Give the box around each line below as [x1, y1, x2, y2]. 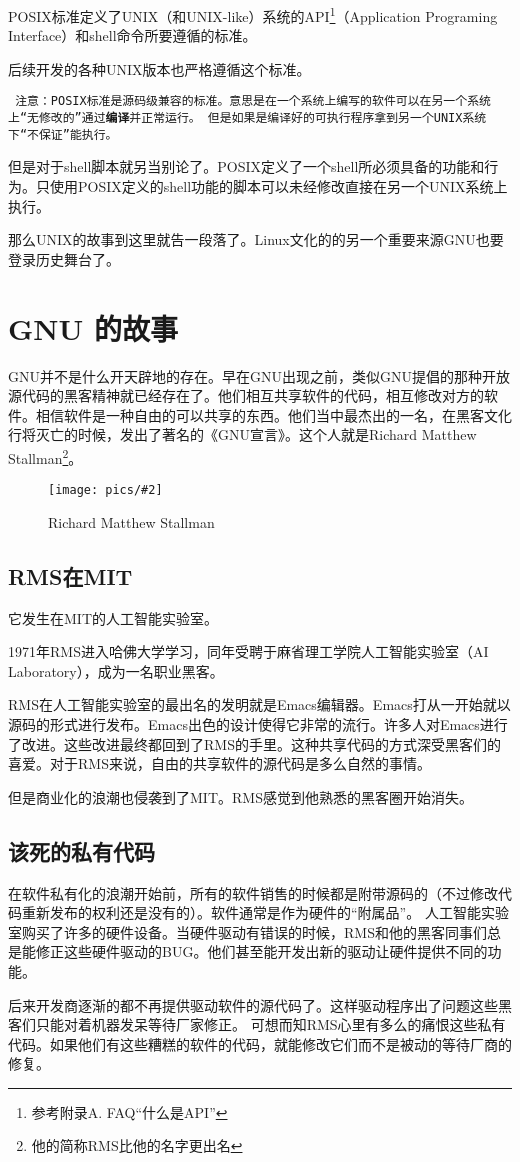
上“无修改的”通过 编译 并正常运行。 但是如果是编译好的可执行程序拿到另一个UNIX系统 [8, 111, 487, 126]
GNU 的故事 [8, 307, 179, 348]
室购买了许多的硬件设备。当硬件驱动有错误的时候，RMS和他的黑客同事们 [8, 921, 487, 942]
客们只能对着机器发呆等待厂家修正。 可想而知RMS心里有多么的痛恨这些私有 [8, 1014, 506, 1035]
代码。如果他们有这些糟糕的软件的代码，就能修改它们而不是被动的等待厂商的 [8, 1033, 512, 1054]
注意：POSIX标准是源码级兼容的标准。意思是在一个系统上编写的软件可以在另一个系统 [15, 94, 491, 109]
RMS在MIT [8, 560, 133, 591]
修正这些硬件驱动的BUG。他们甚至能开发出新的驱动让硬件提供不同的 [35, 941, 488, 962]
